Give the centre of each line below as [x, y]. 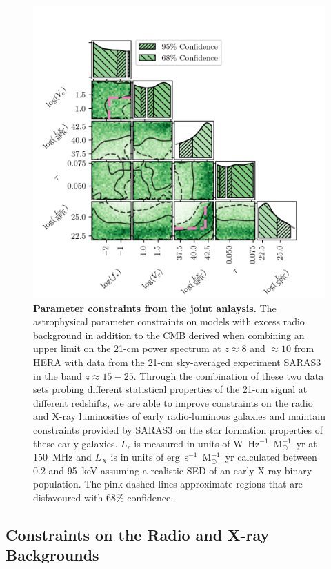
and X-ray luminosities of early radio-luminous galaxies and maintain [179, 416]
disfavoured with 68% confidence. [103, 497]
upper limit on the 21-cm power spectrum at [127, 348]
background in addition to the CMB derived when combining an [169, 335]
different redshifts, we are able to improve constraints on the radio [173, 402]
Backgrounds [52, 555]
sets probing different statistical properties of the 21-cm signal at [170, 389]
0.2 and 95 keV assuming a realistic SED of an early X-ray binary [173, 470]
